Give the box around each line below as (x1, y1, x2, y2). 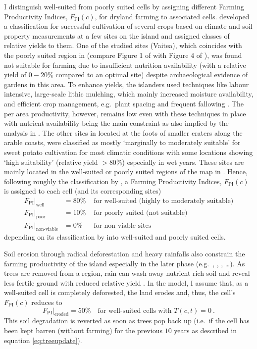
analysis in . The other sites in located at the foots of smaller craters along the (4, 127, 243, 138)
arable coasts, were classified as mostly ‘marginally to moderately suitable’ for (4, 137, 241, 148)
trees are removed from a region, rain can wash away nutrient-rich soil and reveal (4, 268, 250, 278)
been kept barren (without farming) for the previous (4, 325, 162, 335)
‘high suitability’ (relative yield (4, 156, 98, 167)
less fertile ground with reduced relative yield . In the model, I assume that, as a (4, 277, 249, 288)
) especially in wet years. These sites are (122, 156, 244, 167)
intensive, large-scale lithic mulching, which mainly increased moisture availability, (4, 89, 254, 99)
